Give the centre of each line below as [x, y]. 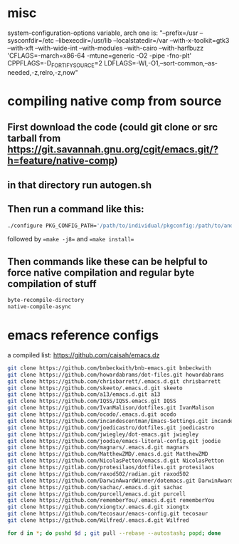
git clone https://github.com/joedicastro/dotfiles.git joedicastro [111, 428]
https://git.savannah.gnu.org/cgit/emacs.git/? [113, 150]
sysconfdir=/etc [31, 40]
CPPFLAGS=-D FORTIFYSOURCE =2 [55, 64]
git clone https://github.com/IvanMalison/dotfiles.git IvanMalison [111, 408]
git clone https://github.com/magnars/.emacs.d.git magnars [99, 448]
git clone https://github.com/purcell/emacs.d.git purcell [97, 494]
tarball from [34, 138]
